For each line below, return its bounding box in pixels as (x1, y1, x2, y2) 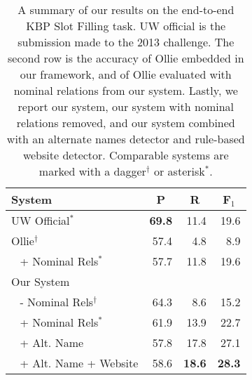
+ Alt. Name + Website (20, 355, 139, 371)
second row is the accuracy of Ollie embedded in (7, 50, 244, 66)
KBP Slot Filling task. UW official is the (26, 18, 226, 34)
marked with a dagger (38, 163, 146, 179)
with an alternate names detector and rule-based (6, 131, 245, 147)
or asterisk (154, 163, 205, 179)
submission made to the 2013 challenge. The (17, 34, 234, 50)
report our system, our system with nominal (17, 98, 234, 114)
